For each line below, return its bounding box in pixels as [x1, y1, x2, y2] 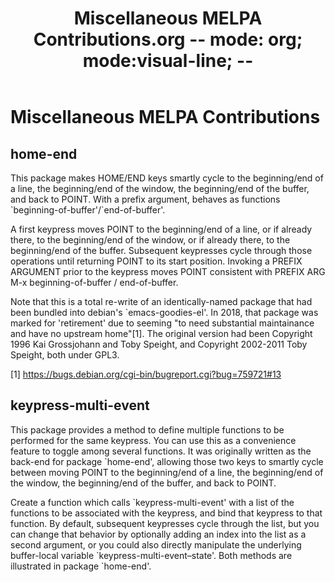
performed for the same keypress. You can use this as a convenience [10, 434, 297, 446]
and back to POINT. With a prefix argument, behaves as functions [10, 193, 281, 205]
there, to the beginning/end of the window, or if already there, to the [10, 234, 291, 246]
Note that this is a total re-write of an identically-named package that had [10, 296, 313, 307]
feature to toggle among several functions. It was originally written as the [10, 445, 312, 457]
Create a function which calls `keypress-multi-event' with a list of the [10, 496, 295, 508]
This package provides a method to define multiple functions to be [10, 423, 285, 436]
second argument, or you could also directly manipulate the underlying [10, 538, 302, 551]
